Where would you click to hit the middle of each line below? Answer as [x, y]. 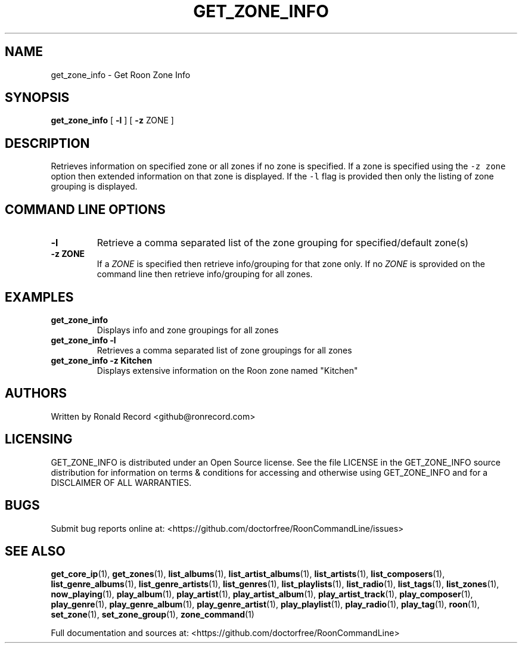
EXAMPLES [39, 297]
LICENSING [39, 439]
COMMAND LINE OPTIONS [85, 209]
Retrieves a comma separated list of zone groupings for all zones [224, 350]
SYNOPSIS [37, 98]
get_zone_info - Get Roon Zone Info [121, 75]
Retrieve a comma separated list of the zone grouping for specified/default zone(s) [283, 243]
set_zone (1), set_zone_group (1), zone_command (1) [153, 615]
